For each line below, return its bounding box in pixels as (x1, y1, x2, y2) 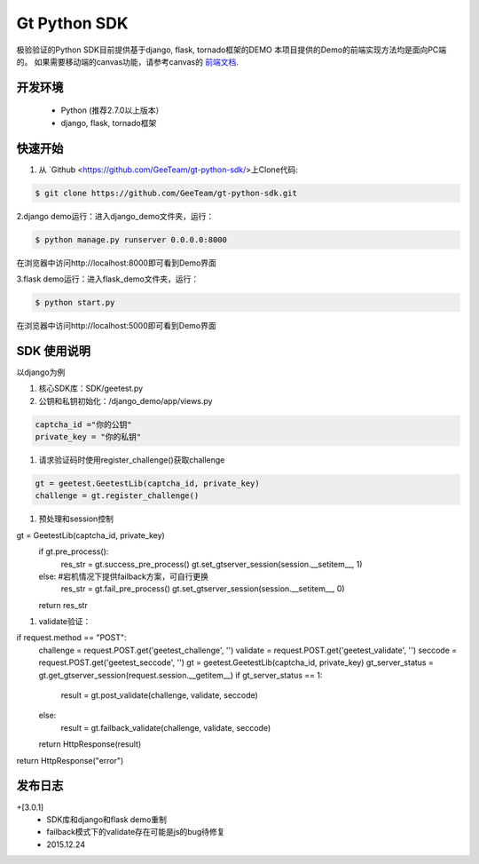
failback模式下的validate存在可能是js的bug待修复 (46, 827, 225, 837)
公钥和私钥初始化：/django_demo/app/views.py (38, 395, 213, 406)
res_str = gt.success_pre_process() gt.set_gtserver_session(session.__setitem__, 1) (60, 559, 363, 569)
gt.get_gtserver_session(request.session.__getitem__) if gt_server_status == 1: (38, 670, 323, 680)
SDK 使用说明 (16, 343, 90, 359)
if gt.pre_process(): (38, 546, 109, 557)
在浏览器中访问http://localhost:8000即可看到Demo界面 (16, 258, 217, 268)
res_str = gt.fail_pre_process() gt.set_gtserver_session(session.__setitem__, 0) (60, 583, 345, 594)
